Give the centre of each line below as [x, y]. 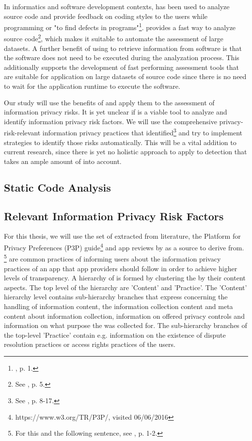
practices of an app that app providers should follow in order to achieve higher [121, 268]
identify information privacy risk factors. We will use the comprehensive [110, 121]
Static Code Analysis [57, 187]
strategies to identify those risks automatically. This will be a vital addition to [120, 142]
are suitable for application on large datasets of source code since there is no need [125, 76]
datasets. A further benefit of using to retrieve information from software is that [123, 48]
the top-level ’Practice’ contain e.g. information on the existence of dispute [115, 335]
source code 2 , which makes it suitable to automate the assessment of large [114, 38]
